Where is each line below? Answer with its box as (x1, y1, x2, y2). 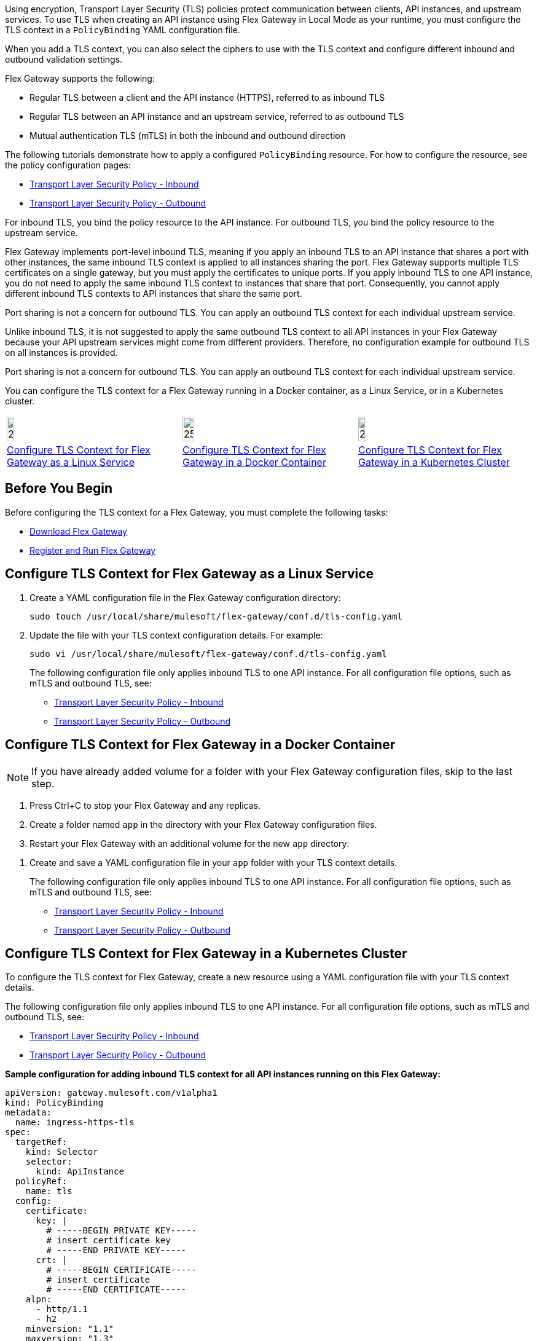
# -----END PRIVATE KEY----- (46, 1245, 187, 1256)
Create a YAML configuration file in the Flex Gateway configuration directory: (29, 592, 341, 603)
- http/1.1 (36, 1304, 88, 1315)
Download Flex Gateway (29, 525, 127, 537)
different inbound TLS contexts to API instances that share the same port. (5, 288, 302, 299)
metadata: (5, 1107, 52, 1118)
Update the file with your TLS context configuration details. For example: (29, 629, 323, 640)
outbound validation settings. (5, 54, 123, 65)
